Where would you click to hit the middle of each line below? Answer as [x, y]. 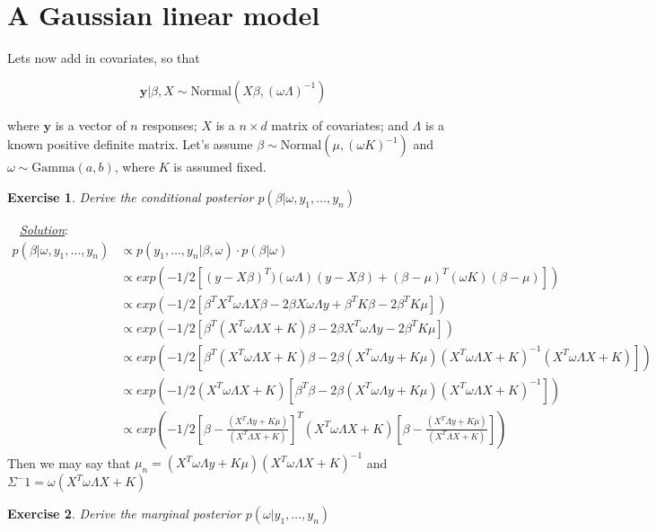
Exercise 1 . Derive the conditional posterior [131, 196]
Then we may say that [69, 462]
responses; [170, 124]
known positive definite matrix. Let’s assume [130, 144]
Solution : [44, 229]
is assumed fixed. [220, 167]
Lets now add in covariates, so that [104, 58]
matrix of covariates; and [340, 124]
